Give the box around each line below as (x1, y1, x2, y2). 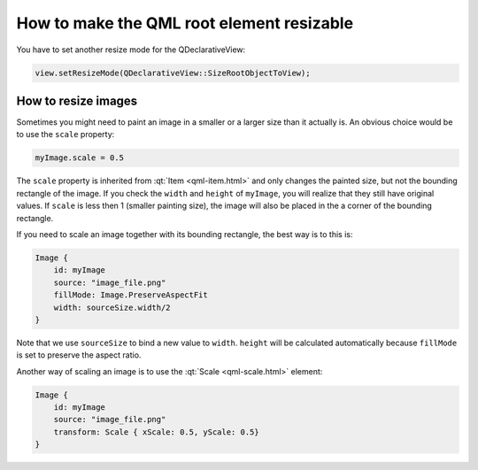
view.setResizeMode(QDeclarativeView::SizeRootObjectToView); (35, 67, 311, 78)
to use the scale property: (16, 129, 115, 140)
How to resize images (16, 93, 138, 108)
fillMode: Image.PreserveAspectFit (53, 290, 208, 300)
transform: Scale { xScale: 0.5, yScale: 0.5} (53, 427, 260, 437)
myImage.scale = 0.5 (35, 153, 124, 163)
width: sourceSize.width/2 (53, 302, 172, 312)
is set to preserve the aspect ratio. (16, 350, 142, 360)
